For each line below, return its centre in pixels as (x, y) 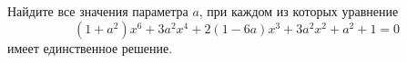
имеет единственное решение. (90, 47)
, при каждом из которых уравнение (299, 11)
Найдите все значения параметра (98, 11)
